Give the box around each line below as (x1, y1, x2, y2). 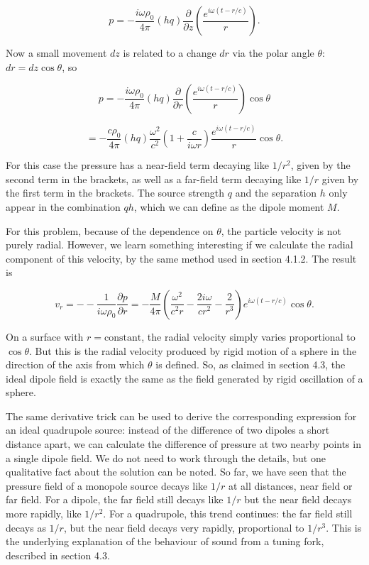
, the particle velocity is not (221, 223, 342, 238)
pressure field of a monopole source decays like (6, 478, 208, 493)
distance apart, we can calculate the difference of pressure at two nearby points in (6, 437, 361, 451)
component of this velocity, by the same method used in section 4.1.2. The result (6, 251, 357, 265)
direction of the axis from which (6, 357, 145, 372)
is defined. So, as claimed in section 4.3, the (155, 357, 346, 372)
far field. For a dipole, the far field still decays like (6, 492, 224, 507)
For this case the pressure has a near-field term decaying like (6, 158, 269, 172)
